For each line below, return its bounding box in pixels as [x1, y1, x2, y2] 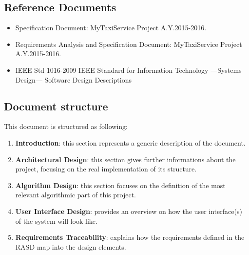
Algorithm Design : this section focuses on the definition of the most [15, 180, 226, 190]
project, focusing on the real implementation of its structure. [15, 164, 197, 174]
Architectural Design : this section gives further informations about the [15, 154, 236, 164]
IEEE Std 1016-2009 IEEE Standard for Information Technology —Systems [15, 64, 242, 75]
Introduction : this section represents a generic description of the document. [15, 137, 246, 148]
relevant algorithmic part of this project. [15, 190, 136, 200]
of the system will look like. [15, 215, 97, 226]
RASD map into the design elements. [15, 241, 126, 252]
